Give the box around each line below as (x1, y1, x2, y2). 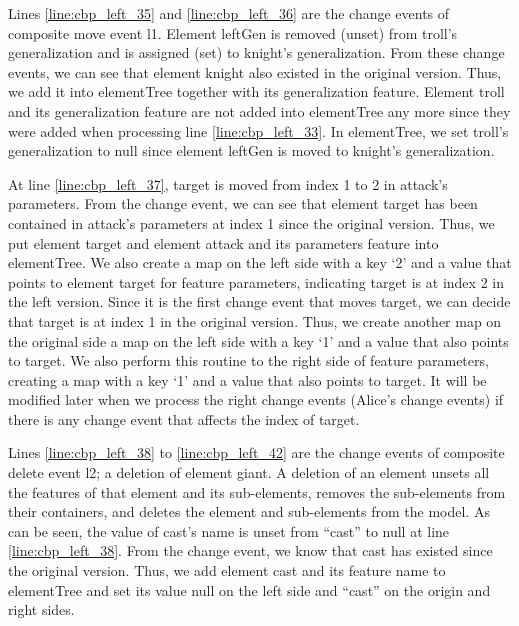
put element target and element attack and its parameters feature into (8, 232, 439, 253)
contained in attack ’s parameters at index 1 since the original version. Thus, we (8, 212, 495, 233)
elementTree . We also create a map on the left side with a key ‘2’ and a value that (8, 252, 512, 273)
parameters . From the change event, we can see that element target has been (8, 193, 478, 214)
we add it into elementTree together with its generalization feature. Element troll (8, 81, 505, 102)
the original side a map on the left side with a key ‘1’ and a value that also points (8, 330, 509, 351)
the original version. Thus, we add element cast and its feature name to (8, 560, 446, 581)
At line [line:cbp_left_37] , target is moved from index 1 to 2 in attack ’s (8, 173, 448, 194)
